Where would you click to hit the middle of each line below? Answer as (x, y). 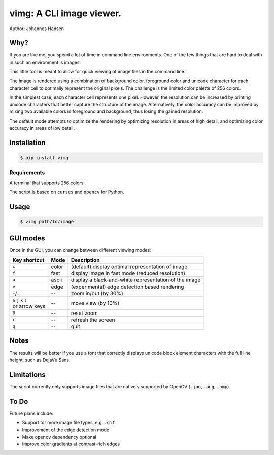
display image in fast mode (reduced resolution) (128, 273)
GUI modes (27, 238)
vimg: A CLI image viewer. (65, 13)
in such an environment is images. (45, 62)
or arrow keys (29, 306)
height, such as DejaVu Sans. (40, 360)
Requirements (27, 173)
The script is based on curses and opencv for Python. (67, 192)
